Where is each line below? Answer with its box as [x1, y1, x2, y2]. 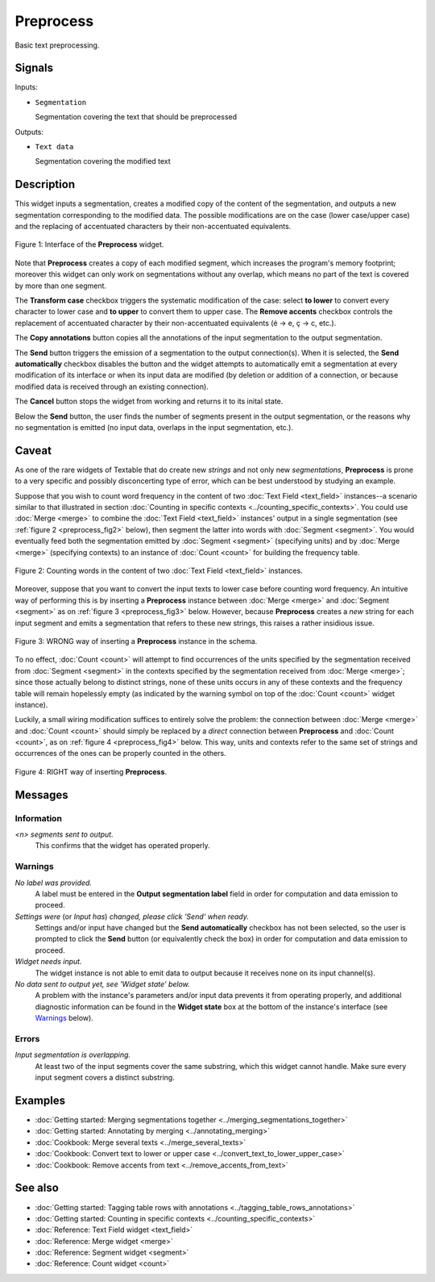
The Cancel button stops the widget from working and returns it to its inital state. [14, 396, 284, 407]
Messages [14, 787, 68, 802]
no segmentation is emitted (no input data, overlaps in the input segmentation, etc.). [14, 422, 294, 432]
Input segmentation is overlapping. [14, 1050, 131, 1060]
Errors [14, 1033, 40, 1044]
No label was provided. [14, 878, 93, 887]
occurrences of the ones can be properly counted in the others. [14, 749, 226, 758]
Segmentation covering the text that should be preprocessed [35, 112, 238, 122]
